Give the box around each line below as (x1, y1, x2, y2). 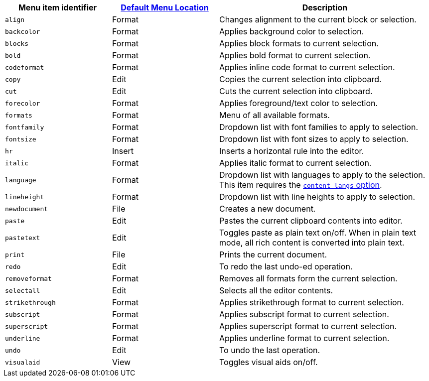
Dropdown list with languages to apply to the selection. (219, 170, 426, 180)
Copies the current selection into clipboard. (219, 74, 382, 84)
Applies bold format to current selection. (219, 50, 371, 60)
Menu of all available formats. (219, 110, 330, 120)
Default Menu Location (121, 2, 209, 12)
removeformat (5, 274, 52, 282)
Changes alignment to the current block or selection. (219, 14, 417, 24)
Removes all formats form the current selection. (219, 273, 398, 283)
